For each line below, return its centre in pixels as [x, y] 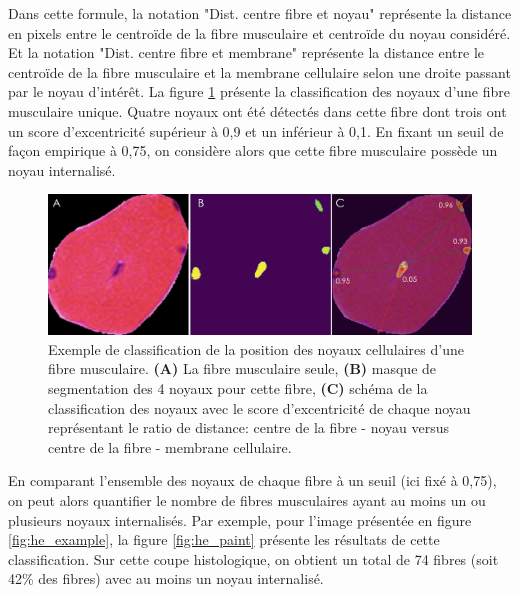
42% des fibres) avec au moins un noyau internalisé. [166, 578]
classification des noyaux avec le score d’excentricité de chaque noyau [259, 407]
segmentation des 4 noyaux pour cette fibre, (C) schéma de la [238, 388]
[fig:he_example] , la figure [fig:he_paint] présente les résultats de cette [224, 539]
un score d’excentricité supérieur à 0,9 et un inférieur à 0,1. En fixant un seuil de [256, 130]
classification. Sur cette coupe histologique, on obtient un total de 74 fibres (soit [253, 558]
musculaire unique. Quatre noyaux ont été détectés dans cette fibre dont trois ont [257, 110]
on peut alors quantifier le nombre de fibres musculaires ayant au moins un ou [247, 500]
